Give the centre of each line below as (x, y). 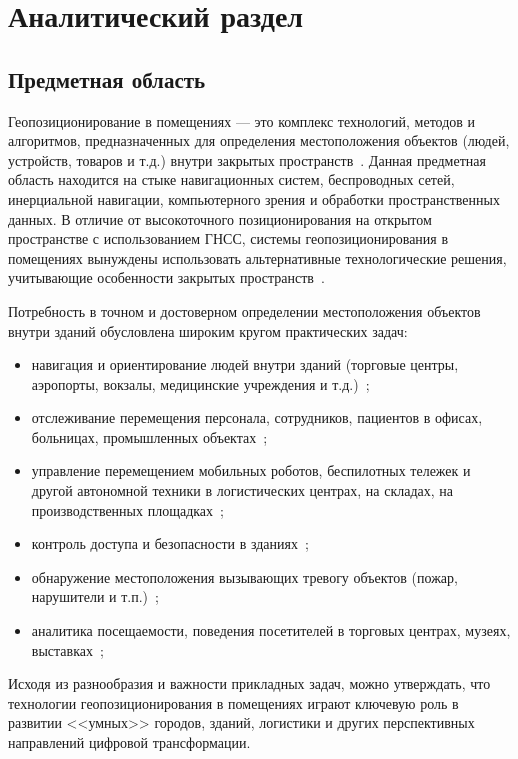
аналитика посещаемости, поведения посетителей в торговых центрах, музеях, (271, 630)
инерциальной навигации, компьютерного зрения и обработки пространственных (254, 198)
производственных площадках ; (127, 509)
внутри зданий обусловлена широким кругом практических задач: (208, 330)
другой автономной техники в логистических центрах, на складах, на (242, 490)
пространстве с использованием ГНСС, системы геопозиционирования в (228, 238)
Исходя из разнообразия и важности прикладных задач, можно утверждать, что (249, 683)
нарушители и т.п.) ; (95, 596)
